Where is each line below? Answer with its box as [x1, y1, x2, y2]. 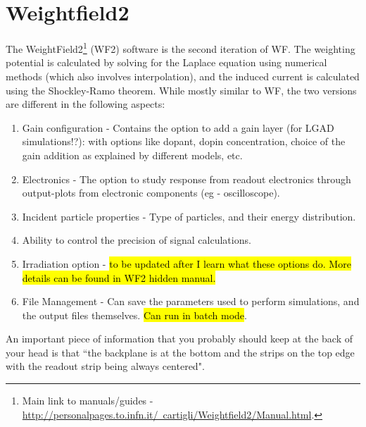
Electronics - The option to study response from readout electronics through [22, 171, 351, 186]
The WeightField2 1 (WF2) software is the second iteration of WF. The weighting [6, 39, 355, 56]
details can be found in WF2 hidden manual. [22, 270, 216, 285]
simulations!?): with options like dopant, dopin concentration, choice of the [22, 134, 346, 149]
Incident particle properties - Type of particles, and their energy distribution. [22, 209, 356, 223]
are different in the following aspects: [6, 97, 165, 111]
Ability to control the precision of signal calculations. [22, 233, 251, 247]
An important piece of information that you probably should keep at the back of [6, 331, 353, 346]
